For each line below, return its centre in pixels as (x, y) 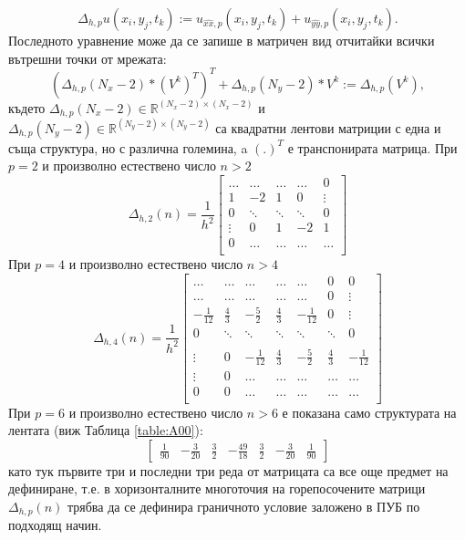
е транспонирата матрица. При (372, 147)
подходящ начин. (55, 525)
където (27, 107)
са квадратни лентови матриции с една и (328, 127)
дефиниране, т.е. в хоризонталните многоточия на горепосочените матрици (217, 488)
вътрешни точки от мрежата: (88, 58)
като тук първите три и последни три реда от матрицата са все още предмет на (228, 470)
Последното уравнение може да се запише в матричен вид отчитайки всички (222, 40)
